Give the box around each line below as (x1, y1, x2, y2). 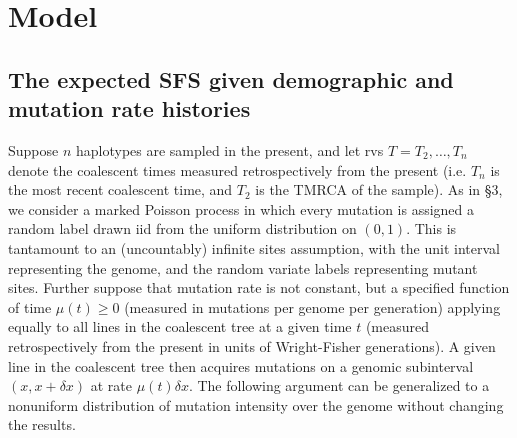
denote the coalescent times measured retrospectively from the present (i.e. (8, 159, 467, 180)
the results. (8, 414, 76, 435)
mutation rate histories (8, 93, 251, 124)
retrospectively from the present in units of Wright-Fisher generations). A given (8, 335, 496, 356)
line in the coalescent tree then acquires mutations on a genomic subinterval (8, 355, 474, 376)
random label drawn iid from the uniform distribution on (8, 218, 357, 239)
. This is (406, 218, 457, 239)
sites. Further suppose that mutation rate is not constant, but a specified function (8, 277, 510, 298)
